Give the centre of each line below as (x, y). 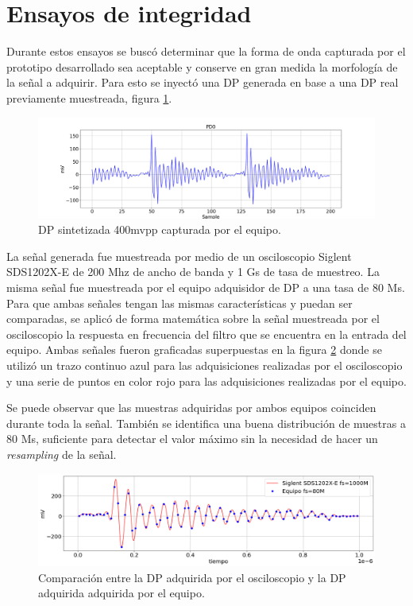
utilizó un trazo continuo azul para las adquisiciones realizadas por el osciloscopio (205, 365)
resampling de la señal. (62, 454)
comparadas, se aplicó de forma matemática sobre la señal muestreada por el (193, 319)
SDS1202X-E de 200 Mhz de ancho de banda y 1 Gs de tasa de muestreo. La (193, 272)
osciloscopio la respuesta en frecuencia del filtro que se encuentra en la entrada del (206, 334)
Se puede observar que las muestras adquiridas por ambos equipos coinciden (191, 408)
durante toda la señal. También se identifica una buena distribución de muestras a (206, 423)
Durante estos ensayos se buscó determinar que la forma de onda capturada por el (206, 51)
